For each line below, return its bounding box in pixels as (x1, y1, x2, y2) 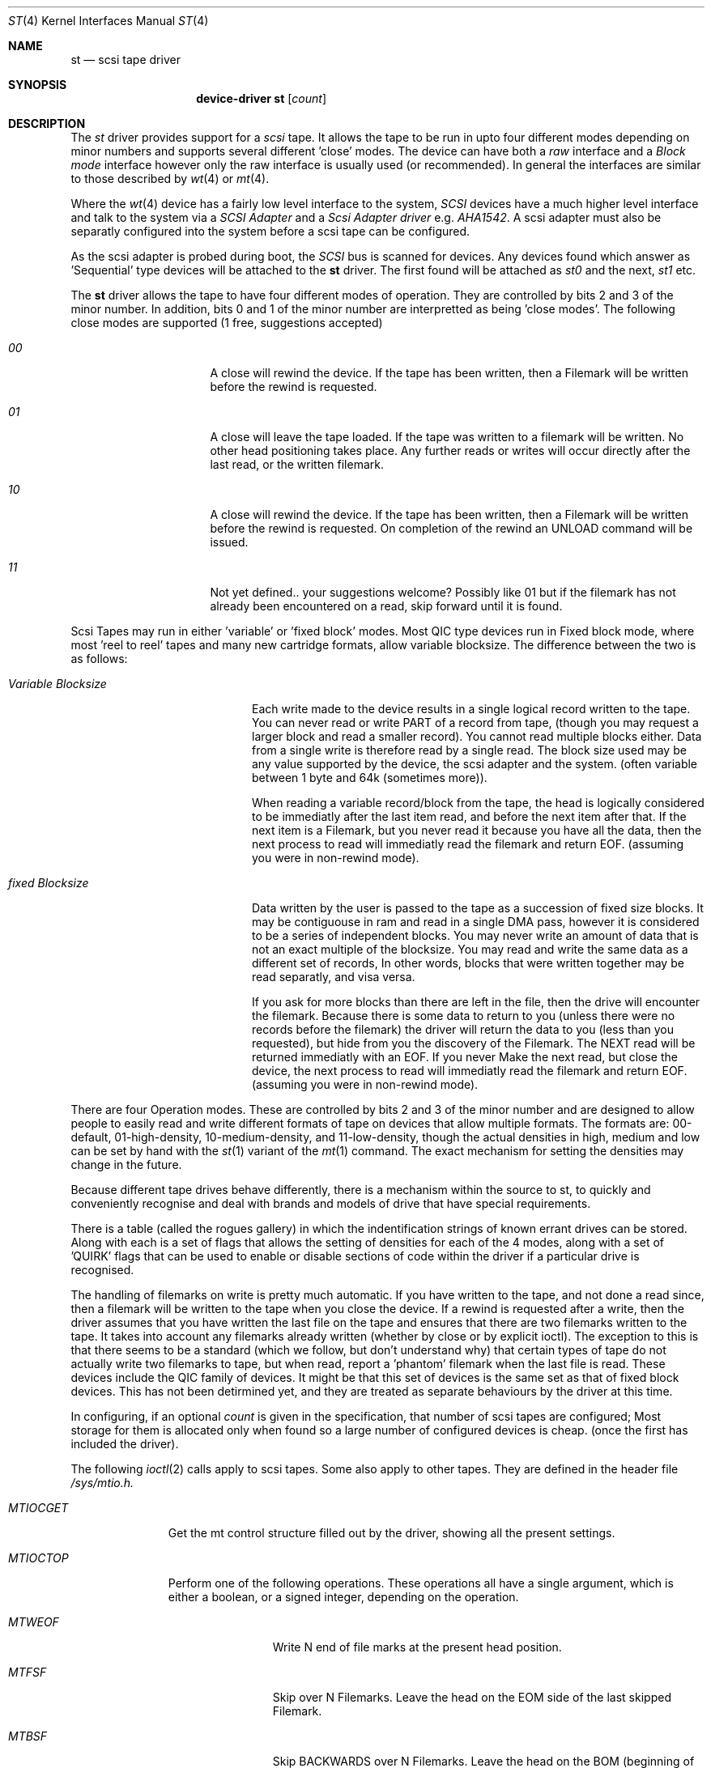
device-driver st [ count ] (196, 91, 326, 105)
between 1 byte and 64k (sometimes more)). (252, 771, 487, 784)
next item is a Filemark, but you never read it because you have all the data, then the (252, 823, 702, 837)
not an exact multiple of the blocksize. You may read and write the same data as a (252, 942, 688, 956)
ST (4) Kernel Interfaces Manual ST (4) (8, 14, 209, 28)
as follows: (70, 652, 128, 665)
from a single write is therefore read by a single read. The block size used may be (252, 743, 687, 757)
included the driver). (70, 1437, 179, 1451)
